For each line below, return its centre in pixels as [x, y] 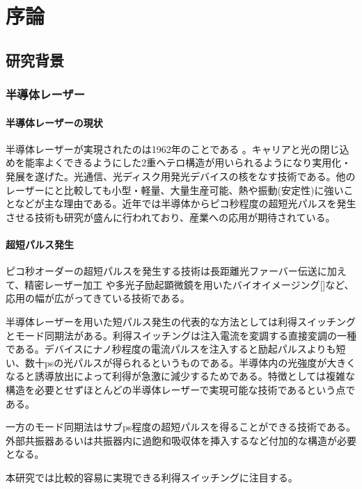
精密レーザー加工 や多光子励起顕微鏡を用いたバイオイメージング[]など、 [189, 284]
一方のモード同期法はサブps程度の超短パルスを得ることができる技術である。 [181, 427]
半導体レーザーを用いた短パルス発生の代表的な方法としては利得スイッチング [181, 321]
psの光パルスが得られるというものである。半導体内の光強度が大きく [200, 362]
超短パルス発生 [40, 244]
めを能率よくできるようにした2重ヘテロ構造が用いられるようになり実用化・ [179, 162]
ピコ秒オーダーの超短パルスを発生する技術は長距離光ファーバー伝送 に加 [171, 271]
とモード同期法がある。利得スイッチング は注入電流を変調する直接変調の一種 [181, 335]
